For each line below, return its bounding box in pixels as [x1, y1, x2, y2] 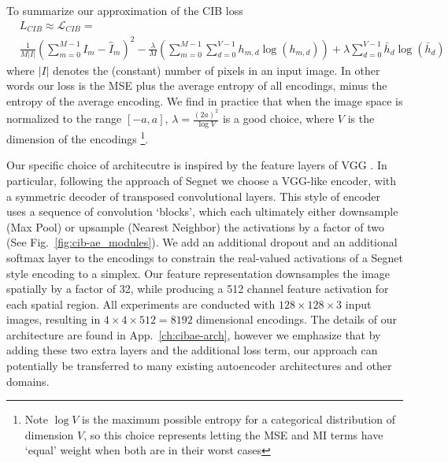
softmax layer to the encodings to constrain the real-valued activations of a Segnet [6, 249, 404, 265]
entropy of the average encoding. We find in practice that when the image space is [6, 92, 403, 109]
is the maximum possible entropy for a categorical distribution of [82, 411, 396, 428]
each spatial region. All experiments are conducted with [6, 295, 276, 312]
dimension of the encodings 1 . [6, 128, 149, 146]
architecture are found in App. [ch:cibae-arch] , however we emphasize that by [6, 326, 381, 343]
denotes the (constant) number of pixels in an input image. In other [53, 61, 380, 78]
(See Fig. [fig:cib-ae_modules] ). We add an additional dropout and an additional [6, 234, 398, 250]
